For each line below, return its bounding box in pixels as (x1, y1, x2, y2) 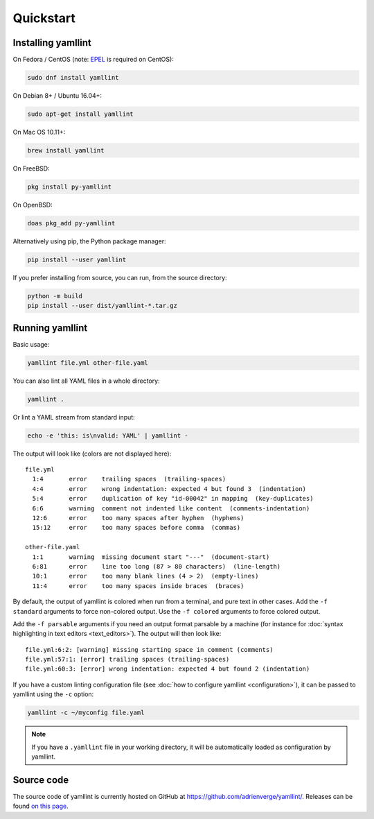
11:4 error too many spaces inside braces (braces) (32, 582, 244, 589)
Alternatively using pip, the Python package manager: (12, 236, 166, 245)
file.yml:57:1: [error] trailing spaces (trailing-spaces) (25, 655, 230, 664)
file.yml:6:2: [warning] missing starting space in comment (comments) (25, 646, 274, 653)
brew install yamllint (27, 146, 105, 154)
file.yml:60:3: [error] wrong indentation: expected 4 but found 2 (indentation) (25, 665, 310, 673)
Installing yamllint (12, 37, 91, 49)
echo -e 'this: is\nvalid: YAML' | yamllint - (27, 431, 188, 440)
